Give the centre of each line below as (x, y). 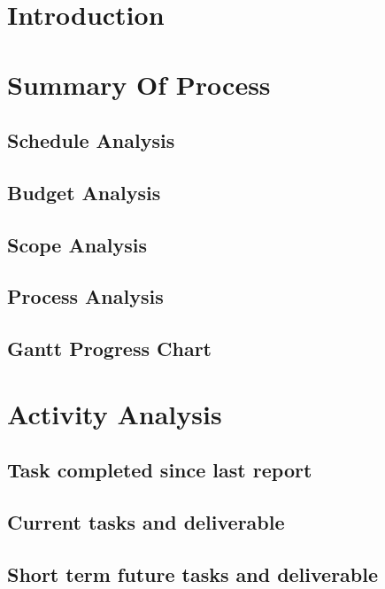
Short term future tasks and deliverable (193, 573)
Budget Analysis (84, 192)
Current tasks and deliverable (146, 522)
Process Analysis (85, 296)
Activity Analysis (115, 413)
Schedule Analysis (91, 140)
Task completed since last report (160, 470)
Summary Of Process (139, 84)
